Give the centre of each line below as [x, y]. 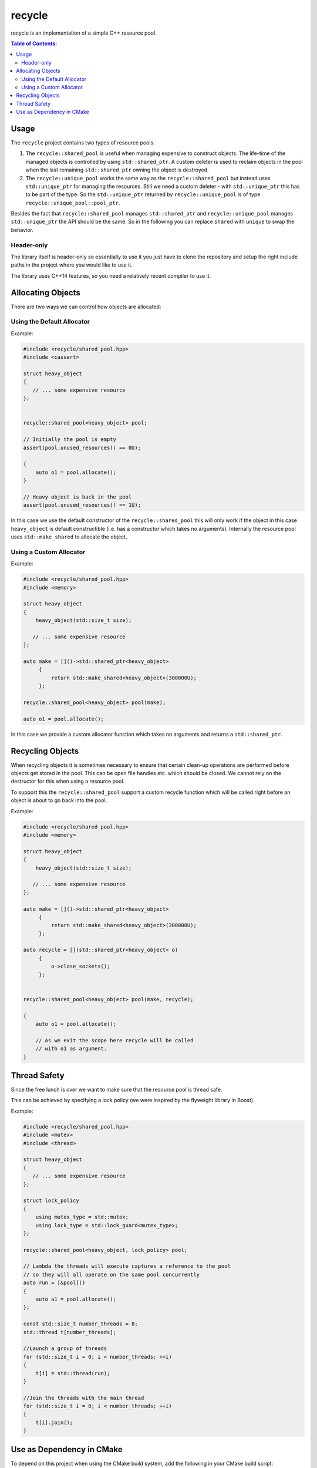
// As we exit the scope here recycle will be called [114, 1040]
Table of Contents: [34, 43]
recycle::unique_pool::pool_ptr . [73, 203]
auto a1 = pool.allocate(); [76, 1299]
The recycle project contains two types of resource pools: [83, 142]
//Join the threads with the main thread [84, 1398]
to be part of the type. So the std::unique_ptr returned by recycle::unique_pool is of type [143, 194]
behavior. [22, 230]
